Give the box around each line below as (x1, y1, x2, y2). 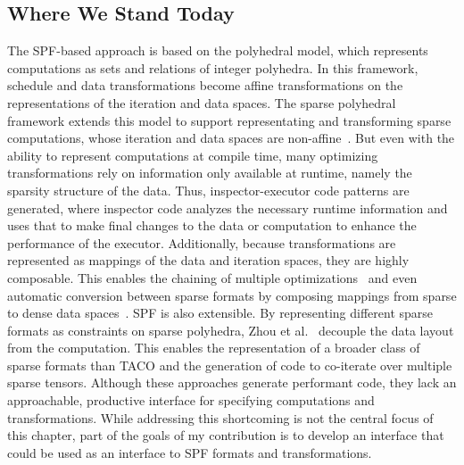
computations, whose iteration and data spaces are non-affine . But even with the (7, 129, 455, 147)
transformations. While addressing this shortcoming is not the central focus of (7, 408, 434, 427)
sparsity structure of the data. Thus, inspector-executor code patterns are (7, 180, 410, 199)
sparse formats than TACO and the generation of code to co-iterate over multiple (7, 355, 452, 374)
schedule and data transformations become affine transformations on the (7, 76, 403, 95)
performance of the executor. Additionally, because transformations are (7, 233, 396, 252)
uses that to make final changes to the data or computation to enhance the (7, 216, 417, 235)
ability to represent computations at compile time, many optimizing (7, 145, 378, 164)
